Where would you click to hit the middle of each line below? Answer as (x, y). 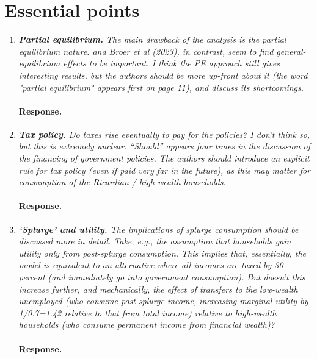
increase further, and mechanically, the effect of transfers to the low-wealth (158, 289)
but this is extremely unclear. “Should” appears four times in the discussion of (165, 146)
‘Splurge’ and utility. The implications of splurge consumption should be (158, 229)
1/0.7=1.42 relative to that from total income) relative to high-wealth (148, 312)
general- (291, 51)
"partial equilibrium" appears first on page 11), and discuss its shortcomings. (161, 87)
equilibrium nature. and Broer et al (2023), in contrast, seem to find (146, 51)
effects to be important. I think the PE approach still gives (171, 63)
